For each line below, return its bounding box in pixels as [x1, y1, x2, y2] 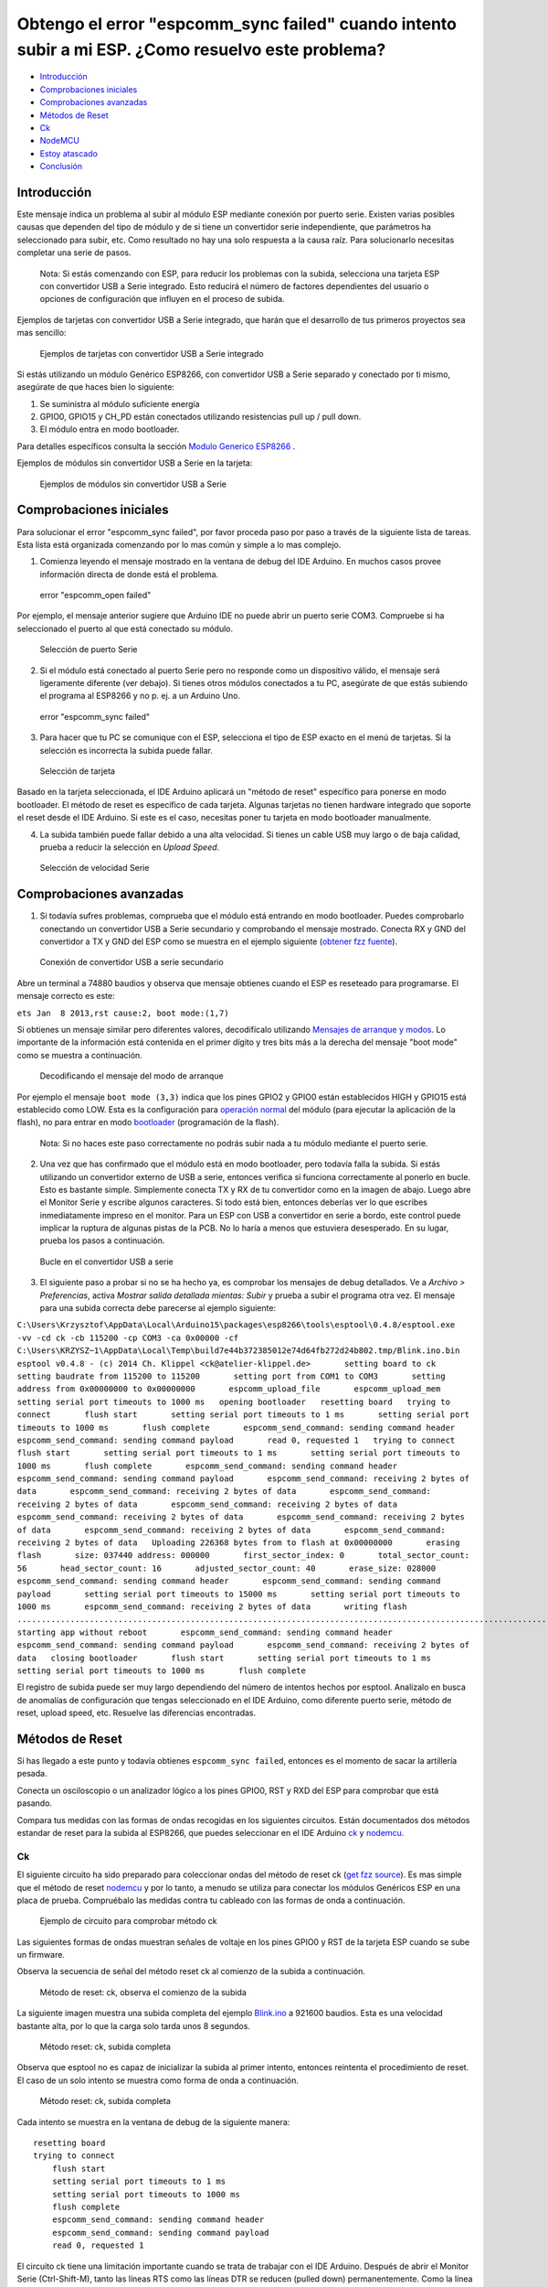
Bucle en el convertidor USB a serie [39, 1256, 174, 1267]
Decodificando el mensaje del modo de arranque [39, 1070, 224, 1081]
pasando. [16, 1798, 53, 1809]
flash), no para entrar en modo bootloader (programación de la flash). [16, 1117, 279, 1128]
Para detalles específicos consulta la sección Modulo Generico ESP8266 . [16, 440, 296, 452]
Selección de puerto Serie [39, 644, 138, 655]
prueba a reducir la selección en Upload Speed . [39, 842, 220, 853]
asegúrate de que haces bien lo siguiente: [16, 381, 175, 392]
